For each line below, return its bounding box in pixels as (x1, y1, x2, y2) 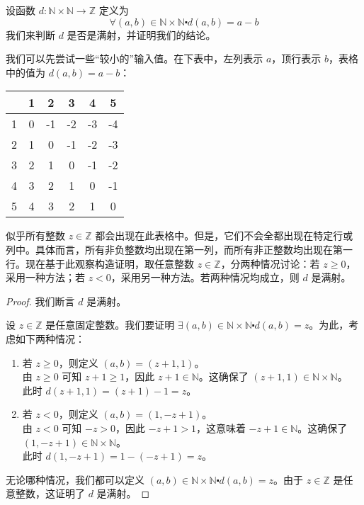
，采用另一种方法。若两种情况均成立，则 (110, 270, 300, 285)
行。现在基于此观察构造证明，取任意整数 (6, 256, 194, 271)
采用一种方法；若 (6, 270, 85, 285)
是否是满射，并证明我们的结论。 (67, 27, 216, 42)
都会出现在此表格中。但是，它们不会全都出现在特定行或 (95, 228, 353, 243)
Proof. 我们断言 (6, 293, 75, 308)
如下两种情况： (15, 331, 85, 346)
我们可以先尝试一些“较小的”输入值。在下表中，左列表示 (6, 51, 263, 66)
